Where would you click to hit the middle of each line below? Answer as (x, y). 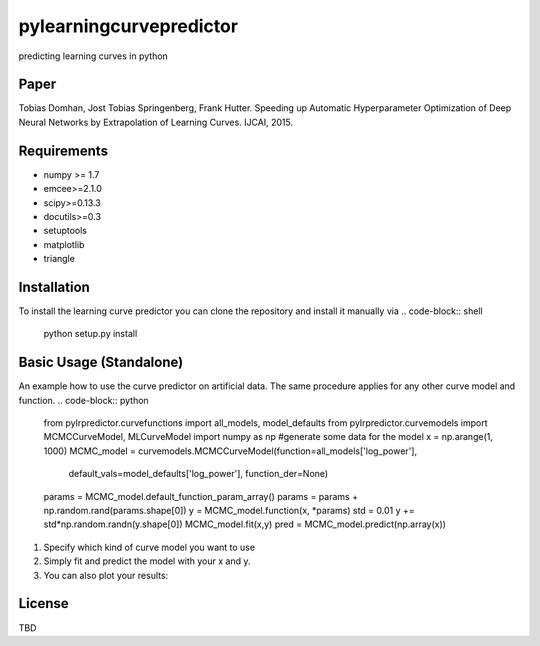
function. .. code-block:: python (83, 400)
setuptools (65, 231)
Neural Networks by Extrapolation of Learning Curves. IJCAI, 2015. (156, 122)
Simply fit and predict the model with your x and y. (147, 561)
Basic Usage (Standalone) (101, 362)
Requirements (63, 150)
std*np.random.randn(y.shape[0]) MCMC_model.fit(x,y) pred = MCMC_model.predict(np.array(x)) (245, 524)
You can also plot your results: (106, 575)
